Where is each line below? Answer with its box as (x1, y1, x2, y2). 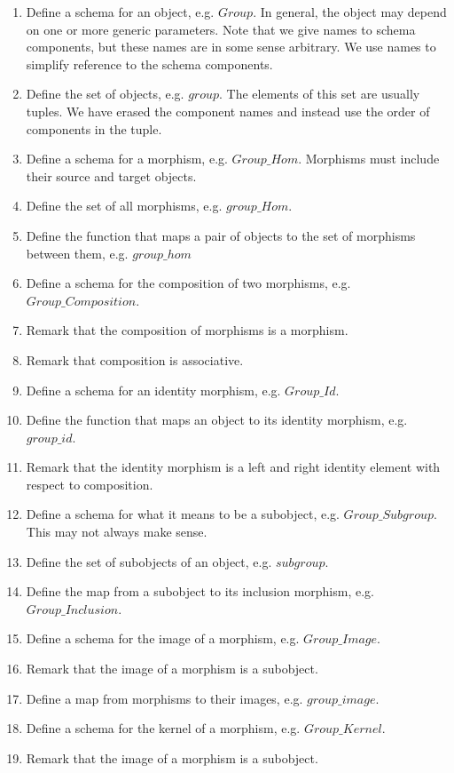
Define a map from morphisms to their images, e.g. (26, 689, 303, 707)
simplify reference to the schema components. (26, 54, 273, 73)
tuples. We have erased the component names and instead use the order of (26, 101, 430, 120)
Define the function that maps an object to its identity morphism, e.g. (26, 410, 408, 429)
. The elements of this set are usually (219, 84, 420, 103)
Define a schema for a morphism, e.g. (26, 149, 228, 168)
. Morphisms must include (298, 149, 440, 168)
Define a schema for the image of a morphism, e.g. (26, 629, 300, 648)
